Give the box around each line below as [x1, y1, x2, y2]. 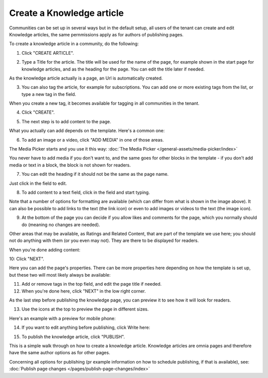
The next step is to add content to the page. [21, 118, 112, 124]
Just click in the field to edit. [9, 180, 67, 186]
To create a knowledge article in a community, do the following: [9, 41, 139, 47]
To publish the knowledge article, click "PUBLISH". [21, 333, 125, 340]
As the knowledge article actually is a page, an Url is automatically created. [9, 75, 163, 81]
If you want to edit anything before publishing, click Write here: [21, 324, 150, 330]
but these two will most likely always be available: [9, 272, 111, 278]
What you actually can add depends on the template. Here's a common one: [9, 128, 165, 134]
